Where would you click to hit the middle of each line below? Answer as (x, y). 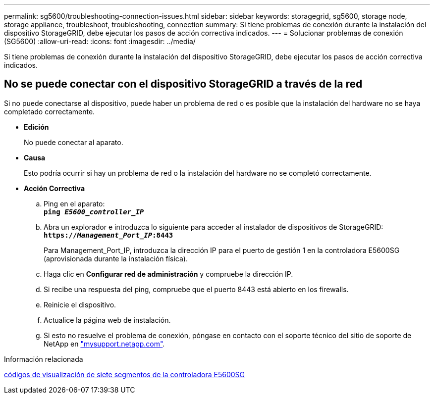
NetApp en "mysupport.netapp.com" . (104, 344)
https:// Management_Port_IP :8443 (108, 235)
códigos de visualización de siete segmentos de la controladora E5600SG (124, 374)
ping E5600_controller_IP (94, 212)
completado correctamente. (50, 111)
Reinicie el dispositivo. (80, 304)
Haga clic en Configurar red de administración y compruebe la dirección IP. (168, 274)
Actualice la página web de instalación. (107, 320)
